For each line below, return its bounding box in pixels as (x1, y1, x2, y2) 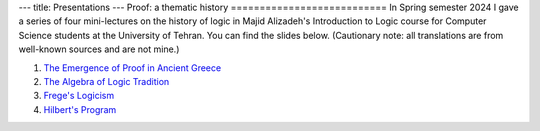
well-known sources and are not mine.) (18, 43, 180, 55)
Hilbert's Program (43, 103, 117, 115)
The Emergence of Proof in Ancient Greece (43, 61, 222, 74)
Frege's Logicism (43, 90, 115, 102)
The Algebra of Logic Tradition (43, 75, 170, 87)
